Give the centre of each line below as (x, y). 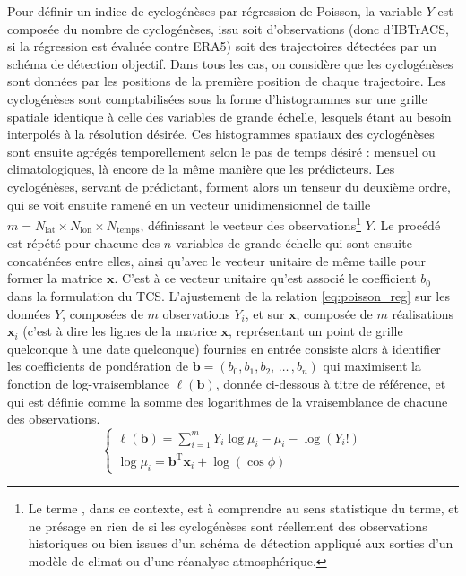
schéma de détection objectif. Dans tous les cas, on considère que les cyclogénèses (230, 63)
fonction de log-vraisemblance (88, 383)
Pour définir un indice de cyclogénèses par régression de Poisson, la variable (215, 11)
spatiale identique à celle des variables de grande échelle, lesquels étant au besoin (229, 116)
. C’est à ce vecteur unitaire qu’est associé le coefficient (265, 278)
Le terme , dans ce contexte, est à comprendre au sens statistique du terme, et (244, 507)
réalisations (423, 313)
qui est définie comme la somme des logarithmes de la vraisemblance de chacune (228, 401)
